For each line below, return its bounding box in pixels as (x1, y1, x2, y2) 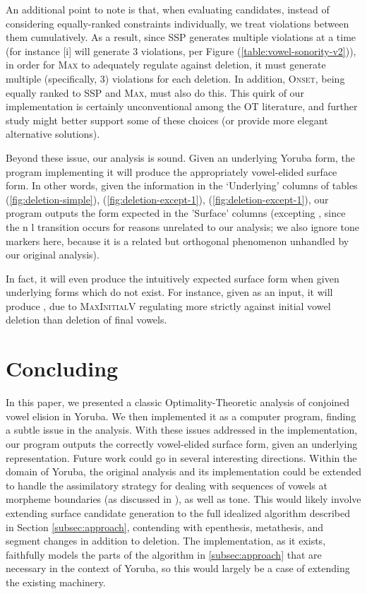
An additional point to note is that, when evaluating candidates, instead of (6, 2, 330, 16)
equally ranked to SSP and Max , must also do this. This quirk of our (6, 85, 304, 100)
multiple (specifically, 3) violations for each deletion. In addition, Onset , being (6, 71, 345, 85)
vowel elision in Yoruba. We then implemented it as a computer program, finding (6, 408, 356, 423)
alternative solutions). (6, 126, 100, 141)
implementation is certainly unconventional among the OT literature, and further (6, 99, 358, 114)
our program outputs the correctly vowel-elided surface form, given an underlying (6, 436, 358, 451)
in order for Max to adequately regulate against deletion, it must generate (6, 57, 326, 72)
